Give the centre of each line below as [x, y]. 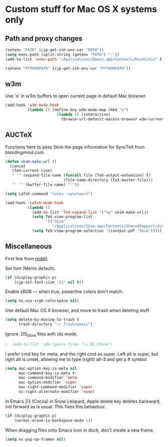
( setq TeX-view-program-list [62, 217]
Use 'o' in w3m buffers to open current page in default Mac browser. [76, 96]
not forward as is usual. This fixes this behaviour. [55, 406]
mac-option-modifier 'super [48, 382]
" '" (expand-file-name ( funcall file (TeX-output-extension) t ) [81, 176]
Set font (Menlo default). [30, 268]
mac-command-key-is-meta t [46, 373]
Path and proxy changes [44, 38]
